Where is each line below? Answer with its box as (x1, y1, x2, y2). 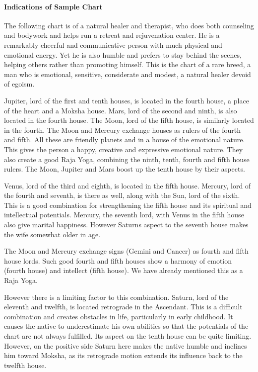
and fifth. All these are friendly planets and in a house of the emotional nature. (4, 134, 245, 145)
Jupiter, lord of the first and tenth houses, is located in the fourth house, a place (4, 95, 249, 105)
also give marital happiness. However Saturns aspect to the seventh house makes (4, 219, 249, 230)
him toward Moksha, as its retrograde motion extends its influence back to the (4, 350, 243, 361)
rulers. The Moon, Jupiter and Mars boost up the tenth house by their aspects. (4, 164, 245, 174)
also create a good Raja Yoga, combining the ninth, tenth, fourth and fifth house (4, 154, 250, 164)
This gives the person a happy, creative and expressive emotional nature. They (4, 144, 243, 154)
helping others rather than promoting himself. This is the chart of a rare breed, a (4, 59, 251, 70)
